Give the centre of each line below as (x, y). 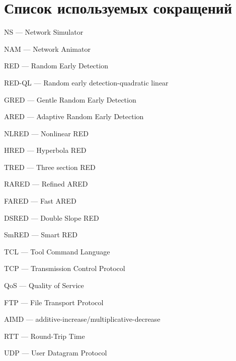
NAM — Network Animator (47, 49)
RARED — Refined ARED (46, 184)
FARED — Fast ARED (40, 201)
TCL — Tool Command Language (57, 251)
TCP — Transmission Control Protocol (65, 268)
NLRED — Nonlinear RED (46, 133)
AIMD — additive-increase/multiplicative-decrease (82, 319)
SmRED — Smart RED (41, 235)
